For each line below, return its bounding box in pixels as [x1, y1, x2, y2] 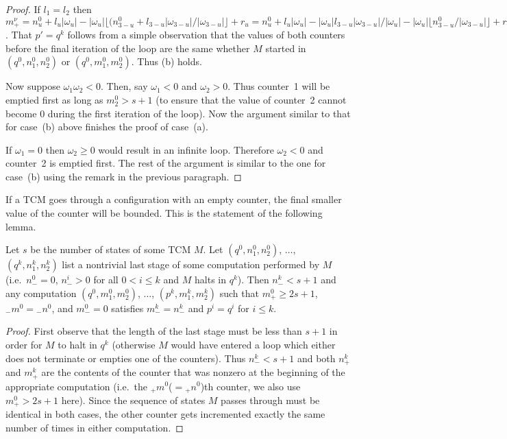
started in [265, 40, 306, 55]
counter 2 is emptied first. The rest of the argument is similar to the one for [5, 156, 326, 170]
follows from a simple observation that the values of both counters [67, 27, 345, 42]
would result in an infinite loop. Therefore [98, 142, 274, 156]
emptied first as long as [5, 92, 103, 106]
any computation [5, 285, 77, 300]
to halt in [58, 337, 97, 352]
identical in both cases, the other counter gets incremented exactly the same [5, 407, 325, 421]
